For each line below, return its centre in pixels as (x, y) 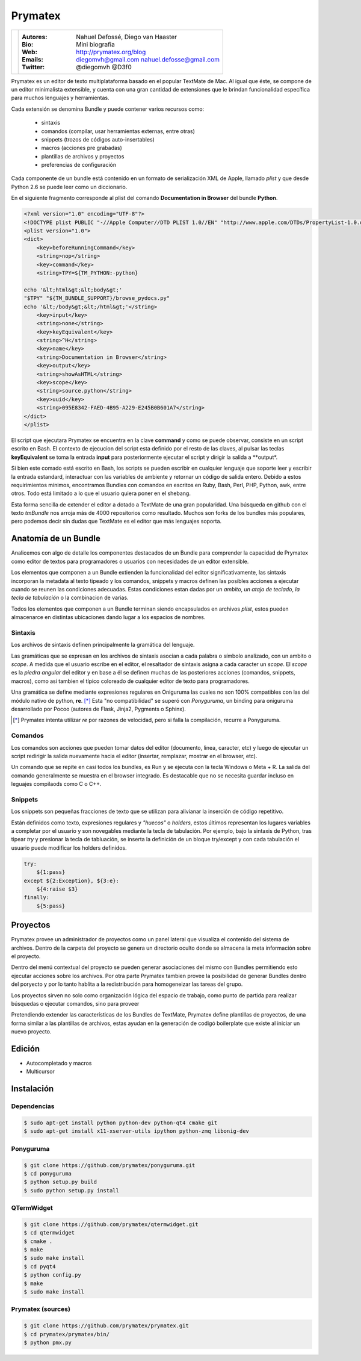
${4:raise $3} (57, 889)
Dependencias (33, 1106)
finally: (37, 898)
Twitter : (33, 67)
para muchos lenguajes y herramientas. (60, 98)
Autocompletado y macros (59, 1064)
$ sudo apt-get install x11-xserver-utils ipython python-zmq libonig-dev (137, 1131)
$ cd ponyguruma (48, 1173)
